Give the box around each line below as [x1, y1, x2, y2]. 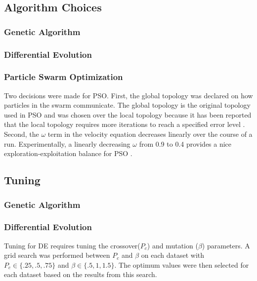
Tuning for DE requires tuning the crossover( [4, 240, 140, 250]
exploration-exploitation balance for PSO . [4, 148, 132, 159]
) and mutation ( [147, 240, 198, 250]
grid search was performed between [4, 250, 110, 260]
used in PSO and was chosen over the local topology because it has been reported [4, 109, 252, 120]
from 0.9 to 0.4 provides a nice [139, 138, 232, 149]
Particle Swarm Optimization [4, 71, 123, 83]
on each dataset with [141, 250, 205, 260]
